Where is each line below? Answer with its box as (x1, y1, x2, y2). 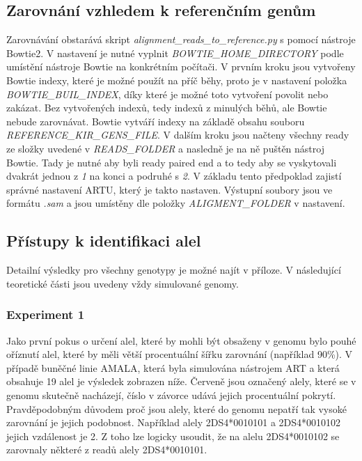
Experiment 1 (6, 306, 85, 323)
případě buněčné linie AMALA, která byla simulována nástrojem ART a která (6, 360, 340, 375)
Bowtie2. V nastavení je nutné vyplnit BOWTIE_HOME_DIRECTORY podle (6, 45, 344, 60)
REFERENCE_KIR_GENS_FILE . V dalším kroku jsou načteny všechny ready (6, 127, 349, 142)
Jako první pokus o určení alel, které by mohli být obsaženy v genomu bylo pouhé (6, 333, 356, 347)
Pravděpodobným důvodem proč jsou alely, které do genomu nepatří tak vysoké (6, 401, 347, 416)
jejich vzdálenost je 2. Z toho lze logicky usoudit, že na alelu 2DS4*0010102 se (6, 428, 340, 443)
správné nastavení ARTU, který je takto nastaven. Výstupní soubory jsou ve (6, 182, 333, 196)
